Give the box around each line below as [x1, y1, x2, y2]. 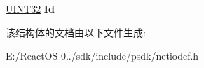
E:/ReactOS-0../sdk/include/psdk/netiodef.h [6, 48, 199, 63]
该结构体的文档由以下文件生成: [6, 25, 146, 39]
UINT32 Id [6, 1, 55, 15]
